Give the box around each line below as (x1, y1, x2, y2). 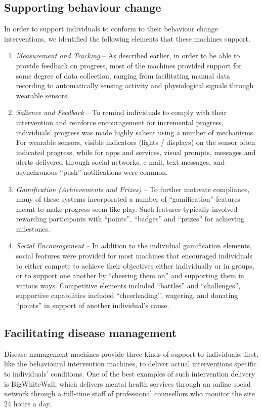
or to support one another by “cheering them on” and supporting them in (16, 270, 244, 281)
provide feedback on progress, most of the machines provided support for (16, 60, 242, 70)
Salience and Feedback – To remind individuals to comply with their (16, 107, 227, 118)
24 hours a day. (4, 398, 52, 408)
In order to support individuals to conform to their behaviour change (4, 23, 218, 34)
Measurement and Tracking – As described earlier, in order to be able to (16, 50, 240, 61)
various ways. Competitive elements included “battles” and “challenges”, (16, 280, 241, 290)
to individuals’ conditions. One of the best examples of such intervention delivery (4, 368, 255, 379)
